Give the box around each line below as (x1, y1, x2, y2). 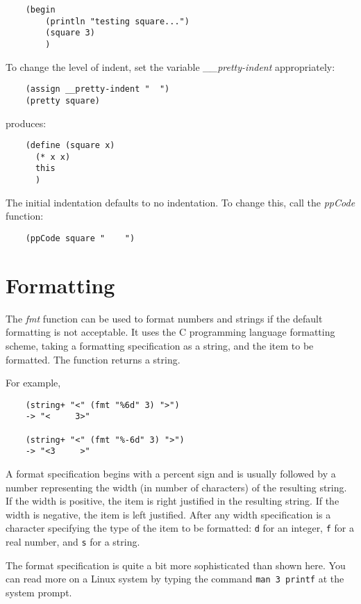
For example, (6, 375, 61, 390)
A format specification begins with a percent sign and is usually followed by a (6, 466, 336, 480)
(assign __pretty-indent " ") (25, 84, 170, 95)
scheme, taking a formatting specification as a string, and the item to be (6, 338, 314, 352)
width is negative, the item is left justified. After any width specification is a (6, 507, 331, 521)
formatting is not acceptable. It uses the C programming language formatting (6, 325, 335, 339)
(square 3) (45, 28, 95, 38)
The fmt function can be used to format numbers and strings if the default (6, 311, 323, 325)
